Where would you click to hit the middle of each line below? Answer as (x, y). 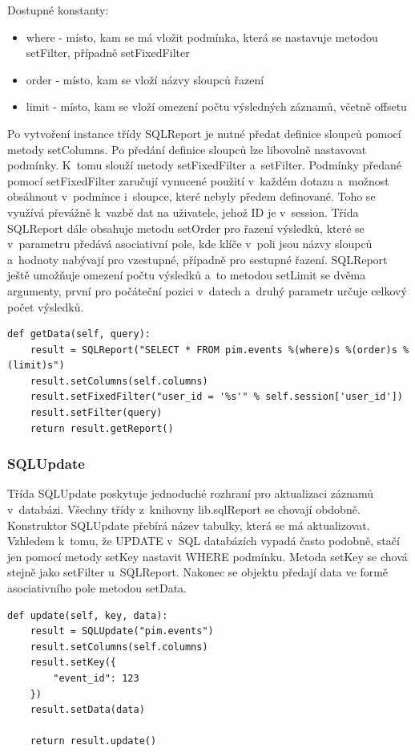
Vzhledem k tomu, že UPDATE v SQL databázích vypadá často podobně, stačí (203, 541)
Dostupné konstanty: (58, 10)
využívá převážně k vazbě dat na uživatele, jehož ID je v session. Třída (183, 212)
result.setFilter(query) (96, 413)
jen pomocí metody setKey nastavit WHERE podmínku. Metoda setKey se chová (207, 556)
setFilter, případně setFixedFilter (108, 53)
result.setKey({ (73, 663)
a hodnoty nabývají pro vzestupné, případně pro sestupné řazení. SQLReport (197, 259)
